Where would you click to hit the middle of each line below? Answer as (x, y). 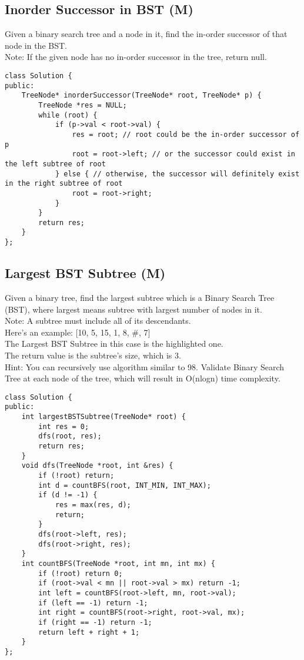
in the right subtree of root (64, 184)
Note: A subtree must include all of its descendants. (98, 321)
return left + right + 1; (89, 632)
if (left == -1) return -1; (93, 603)
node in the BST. (36, 45)
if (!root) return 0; (81, 573)
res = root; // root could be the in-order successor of (186, 134)
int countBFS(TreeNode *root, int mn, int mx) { (118, 563)
